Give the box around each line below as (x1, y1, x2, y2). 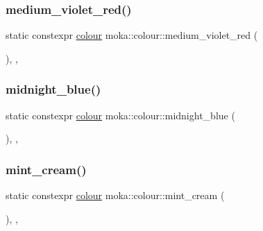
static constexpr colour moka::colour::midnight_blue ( (6, 108, 235, 122)
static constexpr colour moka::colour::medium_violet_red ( (6, 28, 258, 42)
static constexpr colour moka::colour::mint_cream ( (6, 188, 225, 203)
